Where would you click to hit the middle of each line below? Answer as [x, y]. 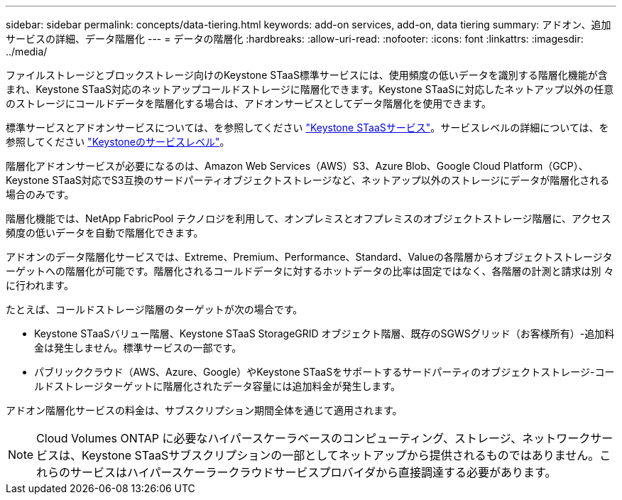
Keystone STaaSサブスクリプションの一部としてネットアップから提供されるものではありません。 [341, 455]
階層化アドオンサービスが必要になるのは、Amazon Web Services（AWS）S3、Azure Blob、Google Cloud [253, 166]
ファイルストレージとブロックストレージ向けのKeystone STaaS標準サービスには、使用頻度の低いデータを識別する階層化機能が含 [307, 75]
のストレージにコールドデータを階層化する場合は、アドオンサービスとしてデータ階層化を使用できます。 [249, 103]
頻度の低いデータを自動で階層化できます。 [105, 233]
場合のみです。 [40, 194]
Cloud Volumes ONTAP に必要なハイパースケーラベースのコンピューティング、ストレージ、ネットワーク [313, 438]
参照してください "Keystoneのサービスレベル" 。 [118, 142]
